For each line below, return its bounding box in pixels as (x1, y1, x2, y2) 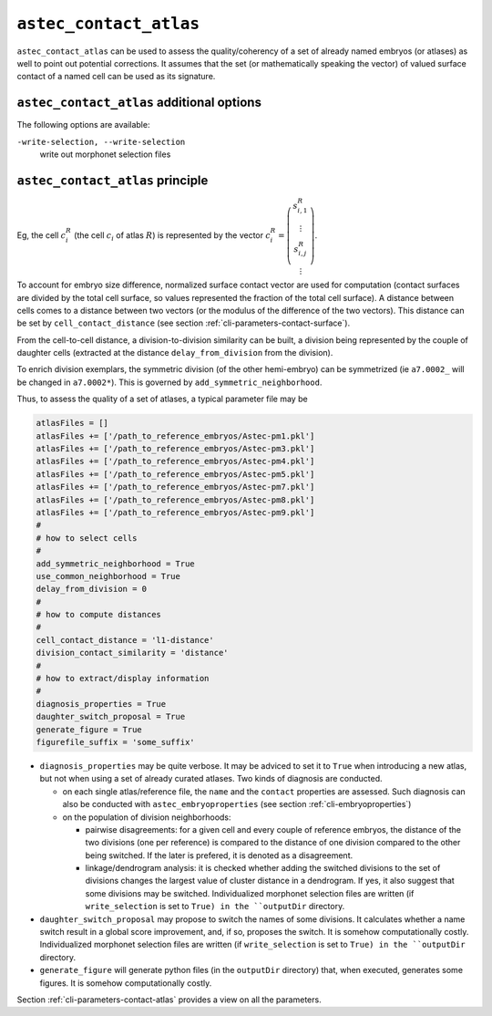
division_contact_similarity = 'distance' (36, 648, 229, 658)
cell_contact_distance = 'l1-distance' (36, 635, 214, 645)
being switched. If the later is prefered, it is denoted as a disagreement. (85, 849, 354, 861)
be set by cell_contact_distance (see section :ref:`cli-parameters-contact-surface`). (16, 317, 351, 328)
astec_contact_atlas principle (16, 172, 209, 188)
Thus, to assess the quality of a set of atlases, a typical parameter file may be (16, 393, 309, 405)
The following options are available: (16, 119, 150, 130)
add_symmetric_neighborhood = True (36, 558, 195, 569)
